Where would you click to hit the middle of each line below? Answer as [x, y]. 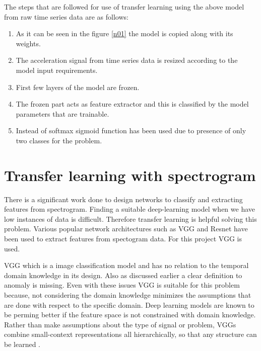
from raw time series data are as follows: [66, 16]
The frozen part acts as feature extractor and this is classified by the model [132, 104]
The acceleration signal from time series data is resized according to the [127, 60]
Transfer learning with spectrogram [130, 175]
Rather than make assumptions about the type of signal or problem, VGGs [120, 324]
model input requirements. [57, 70]
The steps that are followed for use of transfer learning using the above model [124, 7]
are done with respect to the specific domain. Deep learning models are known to [129, 304]
